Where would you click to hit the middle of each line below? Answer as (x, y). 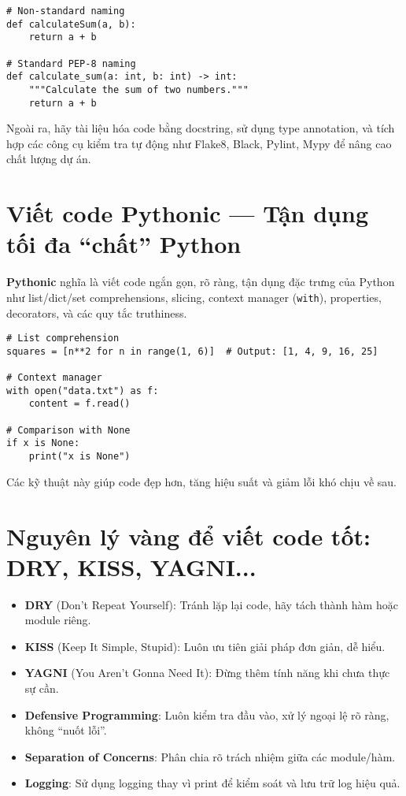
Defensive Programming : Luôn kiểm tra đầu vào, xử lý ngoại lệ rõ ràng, (207, 714)
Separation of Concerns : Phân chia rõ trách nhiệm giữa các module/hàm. (210, 756)
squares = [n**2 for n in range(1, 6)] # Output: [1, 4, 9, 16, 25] (192, 351)
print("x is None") (79, 457)
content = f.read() (79, 404)
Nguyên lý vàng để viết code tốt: (188, 536)
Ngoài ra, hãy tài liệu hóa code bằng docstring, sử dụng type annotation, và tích (201, 128)
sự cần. (42, 688)
